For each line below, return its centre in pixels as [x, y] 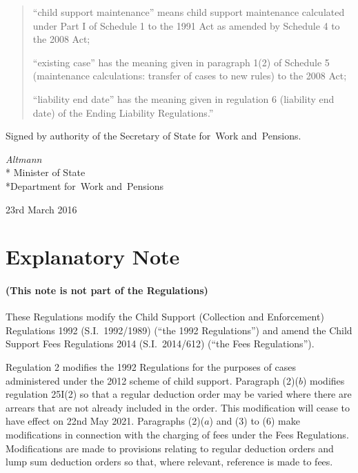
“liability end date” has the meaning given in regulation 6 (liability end [183, 98]
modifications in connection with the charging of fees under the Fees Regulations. [177, 435]
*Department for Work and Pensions [84, 185]
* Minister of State [46, 172]
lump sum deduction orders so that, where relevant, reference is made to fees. [169, 462]
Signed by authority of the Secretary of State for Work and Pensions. [153, 136]
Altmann [24, 158]
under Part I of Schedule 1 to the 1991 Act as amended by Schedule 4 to [186, 25]
